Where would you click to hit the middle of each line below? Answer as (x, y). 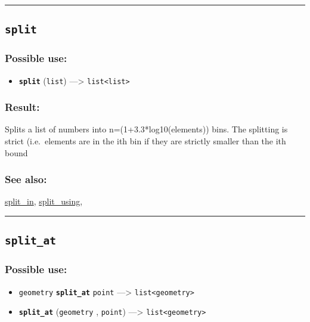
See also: (26, 179)
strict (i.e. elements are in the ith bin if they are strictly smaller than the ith (145, 141)
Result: (22, 107)
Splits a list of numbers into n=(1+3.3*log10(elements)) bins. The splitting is (146, 129)
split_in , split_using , (44, 201)
